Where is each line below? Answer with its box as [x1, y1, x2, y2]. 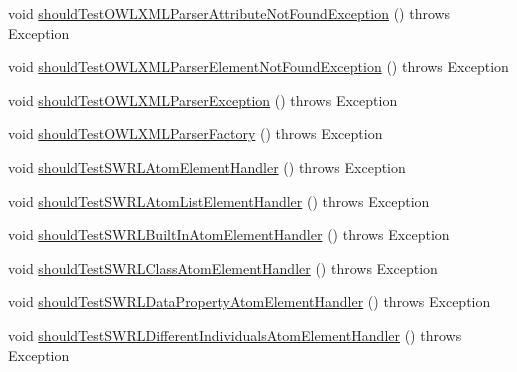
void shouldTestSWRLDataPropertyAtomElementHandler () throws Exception [8, 291, 491, 312]
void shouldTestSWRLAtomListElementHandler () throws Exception [8, 190, 430, 211]
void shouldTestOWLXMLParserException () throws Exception [8, 89, 398, 110]
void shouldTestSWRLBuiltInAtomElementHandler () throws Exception [8, 224, 450, 245]
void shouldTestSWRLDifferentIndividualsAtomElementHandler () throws [8, 324, 462, 345]
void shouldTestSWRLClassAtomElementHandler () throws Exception [8, 257, 438, 278]
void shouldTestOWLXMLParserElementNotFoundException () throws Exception [8, 56, 509, 77]
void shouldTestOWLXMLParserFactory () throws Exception [8, 123, 383, 144]
